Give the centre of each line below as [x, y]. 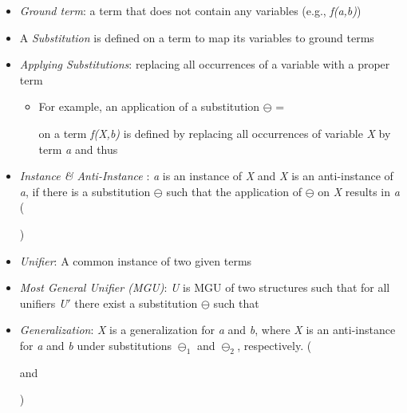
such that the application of [234, 191]
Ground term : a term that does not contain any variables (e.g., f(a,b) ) [190, 10]
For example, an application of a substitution [149, 106]
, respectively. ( [275, 345]
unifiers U [43, 303]
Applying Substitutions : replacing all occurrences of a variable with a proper [205, 64]
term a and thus [78, 149]
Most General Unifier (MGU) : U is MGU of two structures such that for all [205, 287]
